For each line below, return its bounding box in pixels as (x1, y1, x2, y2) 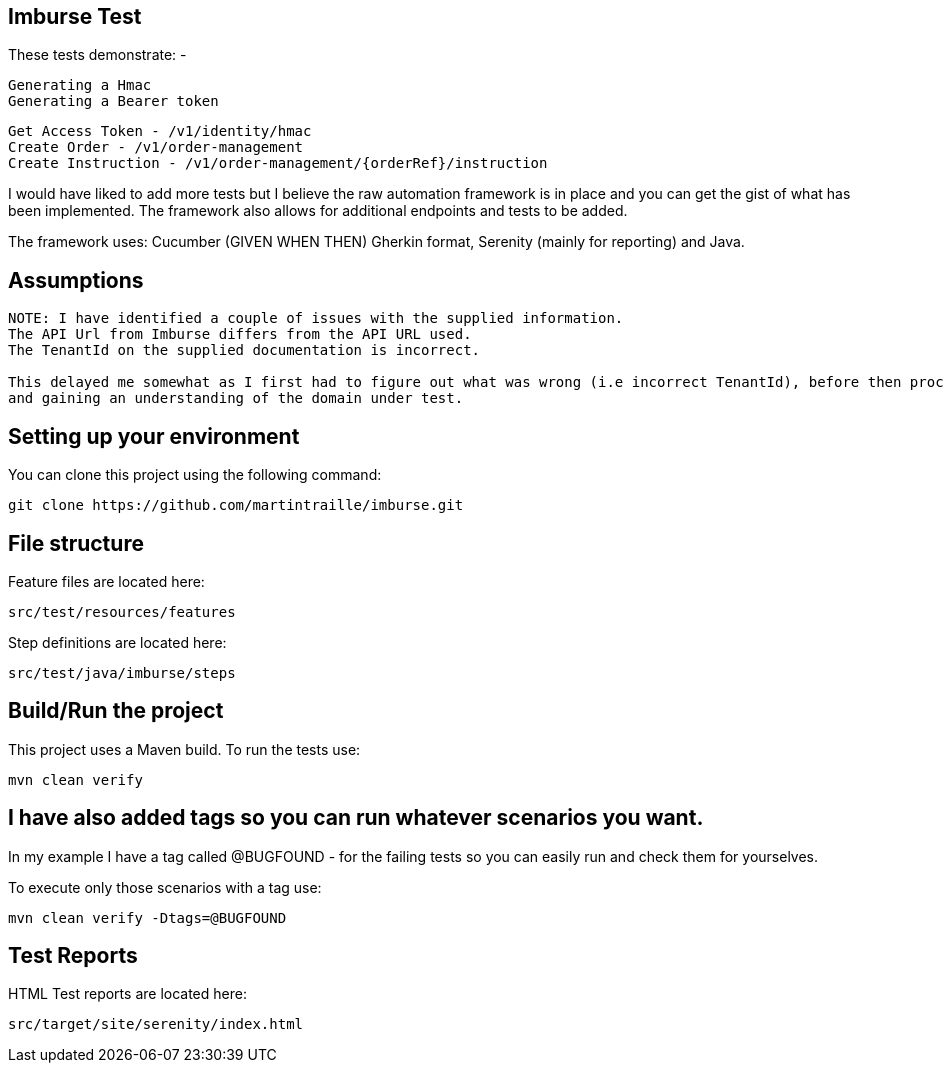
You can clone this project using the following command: (8, 466, 382, 484)
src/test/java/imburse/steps (8, 664, 236, 681)
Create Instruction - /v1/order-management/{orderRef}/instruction (8, 155, 548, 172)
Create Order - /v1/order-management (8, 139, 304, 156)
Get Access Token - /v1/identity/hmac (8, 123, 312, 140)
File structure (8, 530, 144, 556)
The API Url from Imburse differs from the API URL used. (8, 326, 472, 343)
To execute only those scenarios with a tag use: (8, 878, 322, 896)
